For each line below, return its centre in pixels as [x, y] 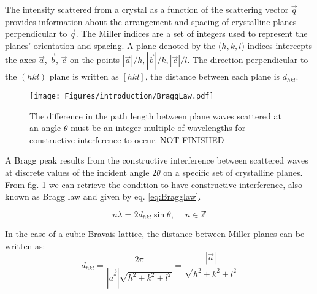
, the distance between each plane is [212, 76]
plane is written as [84, 76]
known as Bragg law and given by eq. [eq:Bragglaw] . [103, 196]
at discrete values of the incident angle [77, 172]
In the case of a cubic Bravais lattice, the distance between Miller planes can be [155, 234]
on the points [95, 60]
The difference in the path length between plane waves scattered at [155, 115]
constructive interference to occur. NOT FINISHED [127, 139]
